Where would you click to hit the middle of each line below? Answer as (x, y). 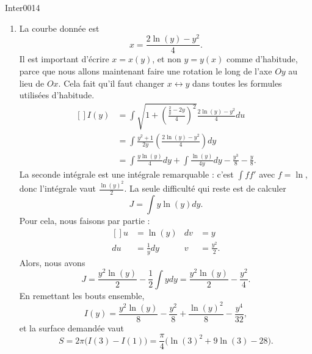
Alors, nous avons (52, 262)
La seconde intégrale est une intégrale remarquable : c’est (126, 174)
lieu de (32, 83)
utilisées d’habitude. (57, 95)
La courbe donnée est (59, 28)
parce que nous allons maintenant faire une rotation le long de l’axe (146, 70)
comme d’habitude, (262, 59)
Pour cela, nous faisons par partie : (85, 221)
